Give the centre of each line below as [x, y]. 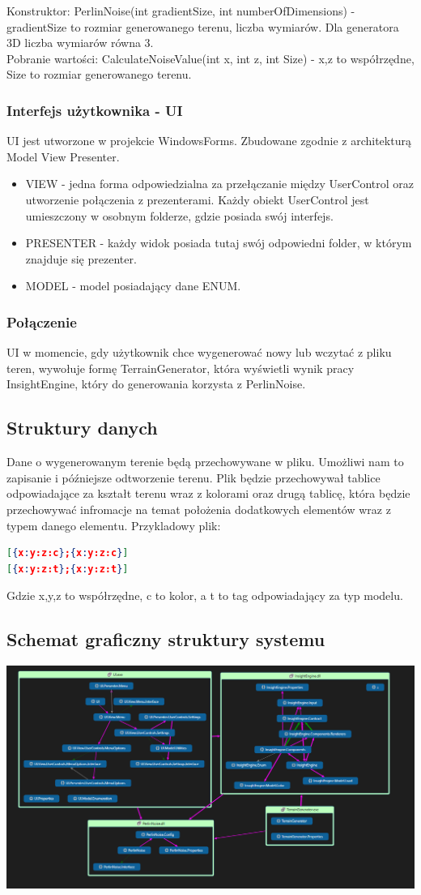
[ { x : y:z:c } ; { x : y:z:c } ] [68, 553]
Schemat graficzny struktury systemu [166, 639]
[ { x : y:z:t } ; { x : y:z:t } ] [68, 569]
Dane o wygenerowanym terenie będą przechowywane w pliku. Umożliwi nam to [205, 462]
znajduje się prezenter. [81, 258]
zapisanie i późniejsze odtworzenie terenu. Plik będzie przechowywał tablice [193, 477]
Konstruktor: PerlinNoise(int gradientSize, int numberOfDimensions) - [181, 11]
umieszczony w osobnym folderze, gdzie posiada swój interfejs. [179, 215]
